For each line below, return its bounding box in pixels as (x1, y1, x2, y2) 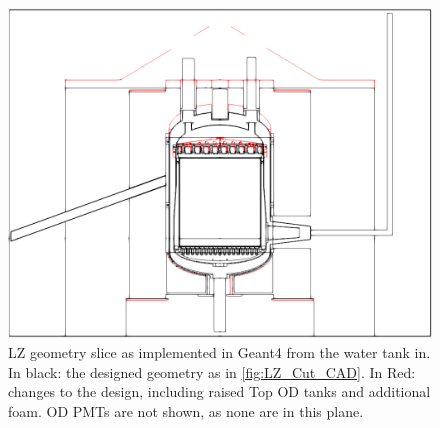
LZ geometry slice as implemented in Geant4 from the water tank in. (8, 342, 431, 363)
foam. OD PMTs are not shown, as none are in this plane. (8, 400, 364, 421)
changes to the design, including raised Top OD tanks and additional (8, 381, 431, 402)
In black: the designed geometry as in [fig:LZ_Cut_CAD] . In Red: (8, 361, 416, 382)
